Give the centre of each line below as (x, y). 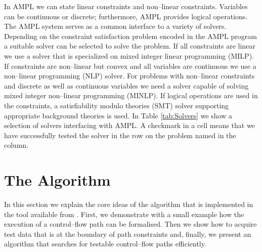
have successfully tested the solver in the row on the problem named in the (120, 135)
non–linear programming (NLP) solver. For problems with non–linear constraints (129, 76)
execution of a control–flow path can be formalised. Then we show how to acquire (130, 224)
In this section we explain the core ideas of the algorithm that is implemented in (129, 204)
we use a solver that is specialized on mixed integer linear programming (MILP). (129, 55)
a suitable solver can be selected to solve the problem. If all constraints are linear (130, 46)
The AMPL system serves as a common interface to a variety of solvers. (115, 26)
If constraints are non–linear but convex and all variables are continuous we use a (130, 66)
